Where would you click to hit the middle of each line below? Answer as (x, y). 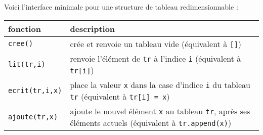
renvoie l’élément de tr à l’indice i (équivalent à (156, 58)
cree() (21, 44)
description (93, 28)
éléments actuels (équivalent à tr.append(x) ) (151, 122)
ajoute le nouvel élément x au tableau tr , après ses (160, 111)
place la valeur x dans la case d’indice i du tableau (160, 84)
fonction (25, 28)
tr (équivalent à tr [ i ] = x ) (120, 96)
